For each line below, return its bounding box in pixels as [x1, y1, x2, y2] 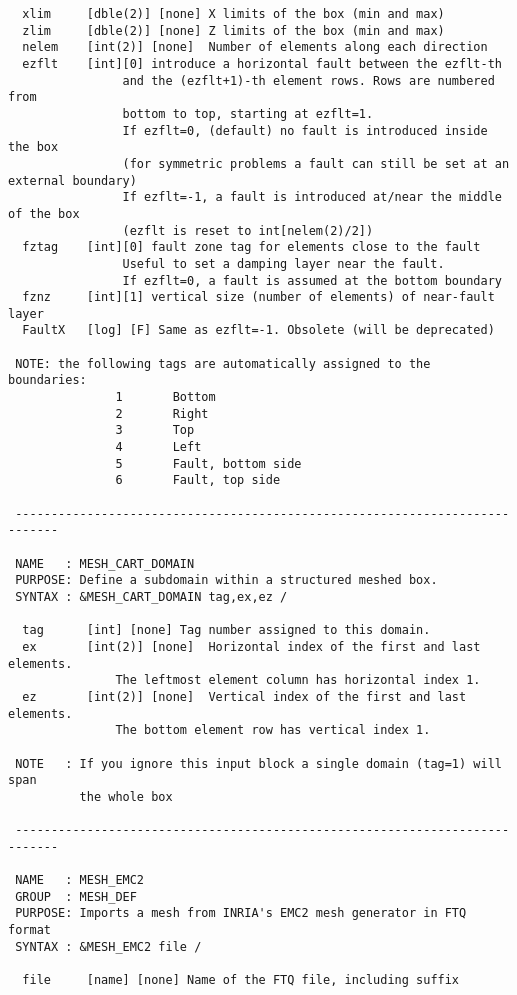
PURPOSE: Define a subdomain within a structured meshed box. [15, 573, 438, 588]
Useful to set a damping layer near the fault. [122, 256, 445, 271]
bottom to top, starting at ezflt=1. [122, 106, 374, 121]
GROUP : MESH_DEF [15, 889, 137, 904]
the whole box [79, 789, 173, 804]
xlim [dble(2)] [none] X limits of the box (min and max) [22, 7, 445, 21]
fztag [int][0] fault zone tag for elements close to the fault [22, 240, 481, 255]
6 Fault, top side [115, 473, 281, 488]
